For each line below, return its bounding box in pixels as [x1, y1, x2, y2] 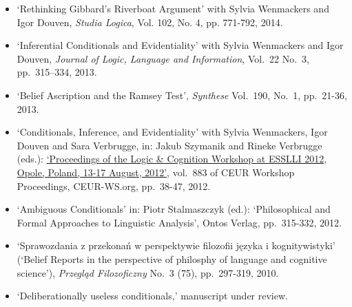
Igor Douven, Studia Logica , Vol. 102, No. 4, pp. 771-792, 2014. [17, 14, 283, 29]
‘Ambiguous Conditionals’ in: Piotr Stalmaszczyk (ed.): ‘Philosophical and [17, 202, 331, 216]
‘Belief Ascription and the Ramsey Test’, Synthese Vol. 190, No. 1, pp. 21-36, [17, 87, 347, 102]
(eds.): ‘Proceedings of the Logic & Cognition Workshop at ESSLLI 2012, [17, 151, 327, 166]
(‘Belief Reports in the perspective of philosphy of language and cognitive [17, 251, 327, 266]
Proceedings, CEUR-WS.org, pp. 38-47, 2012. [17, 178, 211, 193]
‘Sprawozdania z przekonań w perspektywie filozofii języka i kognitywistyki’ [17, 238, 335, 253]
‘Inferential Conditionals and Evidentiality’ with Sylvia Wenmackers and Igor [17, 38, 344, 52]
